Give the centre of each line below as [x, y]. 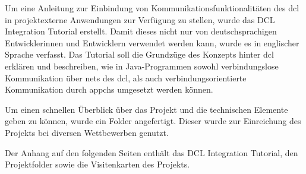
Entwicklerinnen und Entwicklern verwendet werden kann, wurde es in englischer [152, 42]
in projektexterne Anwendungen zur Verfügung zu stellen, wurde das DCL [140, 19]
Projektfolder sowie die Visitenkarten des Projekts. [97, 164]
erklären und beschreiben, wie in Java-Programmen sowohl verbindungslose [142, 66]
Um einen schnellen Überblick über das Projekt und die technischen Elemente [146, 109]
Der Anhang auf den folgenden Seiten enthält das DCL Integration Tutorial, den [152, 152]
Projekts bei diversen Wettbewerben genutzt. [87, 132]
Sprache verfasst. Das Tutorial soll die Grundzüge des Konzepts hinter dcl [139, 54]
